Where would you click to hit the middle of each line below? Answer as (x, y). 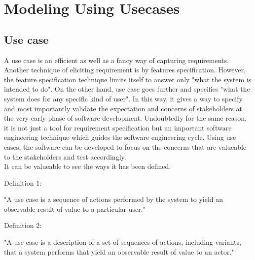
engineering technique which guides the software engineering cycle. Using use (120, 137)
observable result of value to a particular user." (75, 209)
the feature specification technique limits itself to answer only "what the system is (128, 79)
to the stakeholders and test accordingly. (65, 156)
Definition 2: (23, 225)
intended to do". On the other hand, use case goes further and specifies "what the (127, 89)
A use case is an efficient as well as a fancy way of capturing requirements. (116, 60)
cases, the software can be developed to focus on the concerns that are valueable (125, 146)
